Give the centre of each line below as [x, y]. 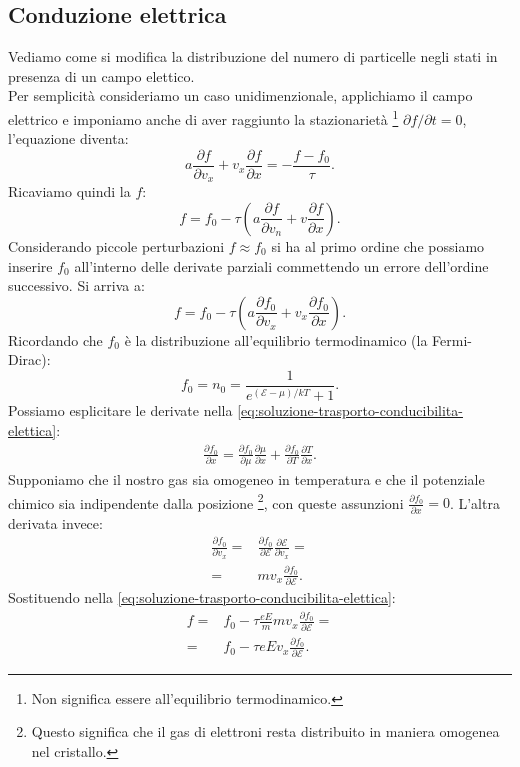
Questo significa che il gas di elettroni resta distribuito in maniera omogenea [265, 731]
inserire [30, 265]
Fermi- [452, 339]
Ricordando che [55, 339]
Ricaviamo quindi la [69, 191]
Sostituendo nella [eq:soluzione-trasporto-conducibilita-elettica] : [202, 596]
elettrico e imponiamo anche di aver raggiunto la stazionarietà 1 [203, 117]
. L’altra [474, 502]
